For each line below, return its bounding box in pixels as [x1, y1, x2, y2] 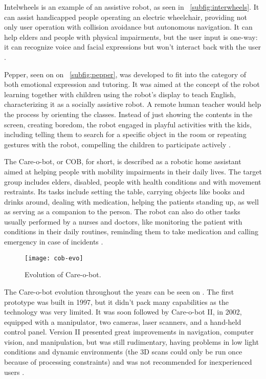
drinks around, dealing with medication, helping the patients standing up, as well [4, 196, 259, 207]
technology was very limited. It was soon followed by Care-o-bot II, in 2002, [4, 306, 242, 317]
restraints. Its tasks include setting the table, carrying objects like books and [4, 186, 245, 197]
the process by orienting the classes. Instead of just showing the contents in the [4, 108, 253, 119]
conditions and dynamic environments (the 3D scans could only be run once [4, 346, 242, 357]
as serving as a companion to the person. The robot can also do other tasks [4, 206, 240, 217]
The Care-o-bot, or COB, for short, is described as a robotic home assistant [4, 156, 241, 167]
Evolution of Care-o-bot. [25, 269, 101, 280]
